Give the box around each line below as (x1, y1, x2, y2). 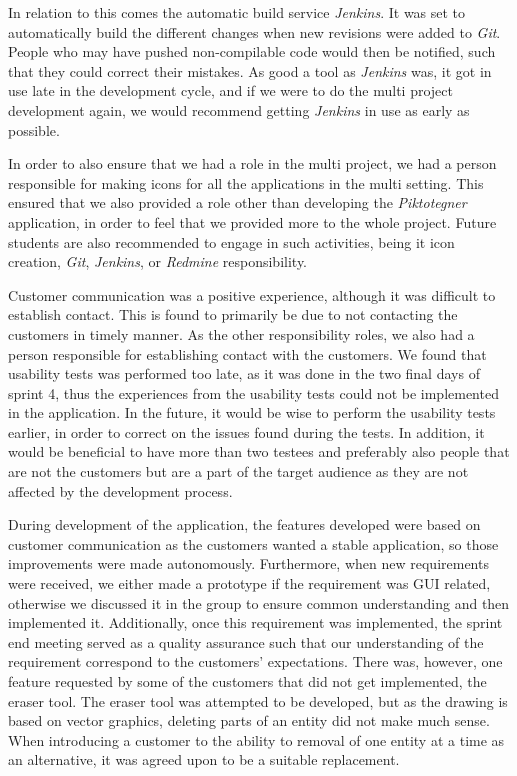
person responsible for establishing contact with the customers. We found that (8, 343, 487, 364)
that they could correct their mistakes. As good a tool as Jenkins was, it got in (8, 60, 492, 81)
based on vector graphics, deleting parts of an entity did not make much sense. (8, 710, 490, 731)
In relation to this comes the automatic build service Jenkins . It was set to (8, 2, 466, 22)
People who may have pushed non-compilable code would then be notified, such (8, 41, 496, 62)
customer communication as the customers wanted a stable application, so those (8, 533, 499, 554)
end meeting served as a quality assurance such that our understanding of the (8, 631, 484, 652)
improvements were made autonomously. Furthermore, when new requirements (8, 553, 489, 574)
